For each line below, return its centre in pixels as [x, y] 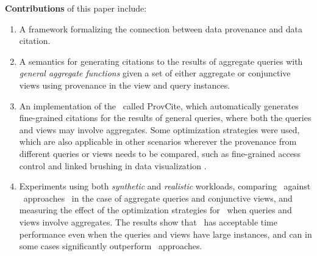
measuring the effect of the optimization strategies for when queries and [155, 210]
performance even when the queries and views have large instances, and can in [166, 234]
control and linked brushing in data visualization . [113, 165]
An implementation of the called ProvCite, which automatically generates [159, 105]
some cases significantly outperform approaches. [111, 246]
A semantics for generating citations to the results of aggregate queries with [161, 61]
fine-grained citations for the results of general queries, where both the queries [165, 118]
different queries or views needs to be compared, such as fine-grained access [160, 153]
